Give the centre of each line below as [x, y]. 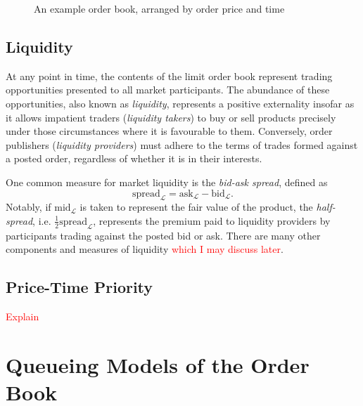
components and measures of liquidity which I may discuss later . [145, 249]
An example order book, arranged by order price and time [159, 8]
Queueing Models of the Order [158, 364]
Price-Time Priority [79, 287]
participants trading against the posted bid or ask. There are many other [163, 235]
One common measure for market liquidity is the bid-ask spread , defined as [167, 182]
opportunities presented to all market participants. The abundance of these [168, 90]
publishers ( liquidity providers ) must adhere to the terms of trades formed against [182, 144]
